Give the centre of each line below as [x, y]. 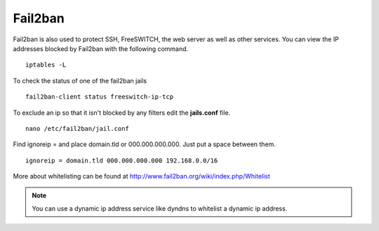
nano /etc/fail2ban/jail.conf [78, 128]
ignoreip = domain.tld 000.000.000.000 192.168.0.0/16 [122, 160]
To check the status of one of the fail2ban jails [80, 80]
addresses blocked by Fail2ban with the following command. [101, 48]
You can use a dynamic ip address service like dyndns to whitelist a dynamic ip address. [160, 208]
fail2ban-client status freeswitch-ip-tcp [100, 97]
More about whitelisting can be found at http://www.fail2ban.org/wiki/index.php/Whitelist [141, 176]
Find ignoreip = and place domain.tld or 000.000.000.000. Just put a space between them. [145, 144]
